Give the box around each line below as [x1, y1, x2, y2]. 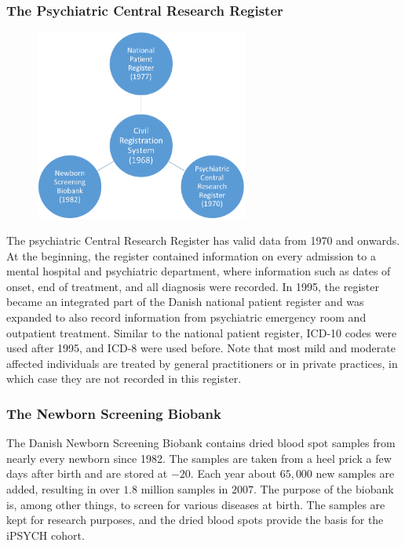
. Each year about [190, 465, 276, 482]
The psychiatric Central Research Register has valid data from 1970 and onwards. [6, 232, 400, 249]
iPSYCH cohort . [6, 526, 85, 543]
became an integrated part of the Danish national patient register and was [6, 293, 364, 310]
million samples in [140, 480, 228, 497]
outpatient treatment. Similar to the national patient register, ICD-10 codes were [6, 324, 397, 340]
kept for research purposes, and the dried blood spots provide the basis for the [6, 511, 384, 528]
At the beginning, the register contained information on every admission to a [6, 247, 376, 264]
